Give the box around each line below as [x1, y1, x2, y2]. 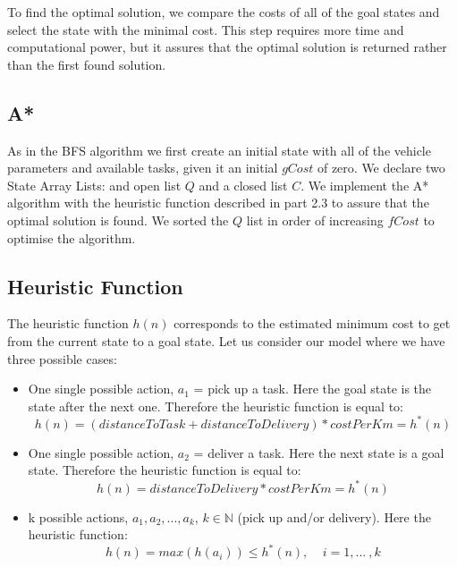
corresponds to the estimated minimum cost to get [173, 314, 451, 333]
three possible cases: [7, 349, 117, 368]
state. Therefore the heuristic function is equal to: [28, 461, 301, 479]
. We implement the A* [300, 175, 429, 194]
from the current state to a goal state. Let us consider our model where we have [7, 331, 445, 350]
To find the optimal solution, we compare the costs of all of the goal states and [7, 3, 440, 21]
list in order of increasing [246, 210, 384, 229]
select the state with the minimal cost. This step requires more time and [7, 20, 404, 38]
